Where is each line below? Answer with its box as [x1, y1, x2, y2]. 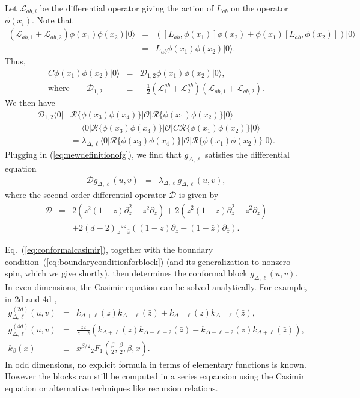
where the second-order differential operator [5, 188, 166, 201]
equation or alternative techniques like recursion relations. [5, 381, 218, 394]
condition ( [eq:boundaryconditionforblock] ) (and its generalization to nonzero [5, 255, 291, 267]
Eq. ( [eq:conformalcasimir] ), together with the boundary [5, 243, 213, 255]
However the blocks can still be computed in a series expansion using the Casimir [5, 370, 305, 382]
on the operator [231, 2, 288, 14]
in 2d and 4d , [5, 292, 57, 305]
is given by [178, 188, 219, 201]
